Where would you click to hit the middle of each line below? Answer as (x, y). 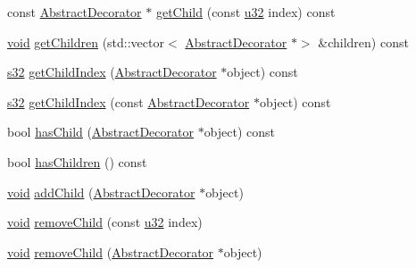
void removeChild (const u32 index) (105, 222)
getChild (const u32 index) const (245, 12)
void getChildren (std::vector (86, 42)
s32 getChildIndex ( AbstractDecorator (112, 72)
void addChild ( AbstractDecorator (101, 192)
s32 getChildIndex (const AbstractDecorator (129, 101)
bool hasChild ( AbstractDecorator (100, 132)
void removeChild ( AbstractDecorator (111, 251)
